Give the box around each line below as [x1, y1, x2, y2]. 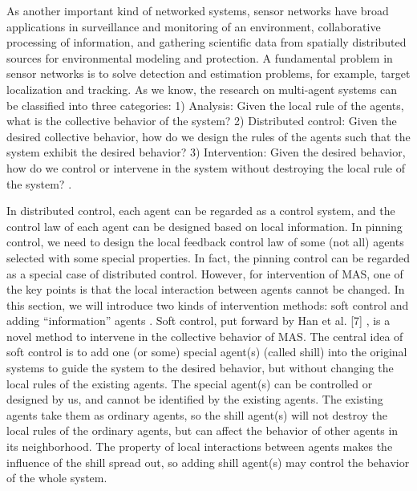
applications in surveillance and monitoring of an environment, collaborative [6, 18, 381, 34]
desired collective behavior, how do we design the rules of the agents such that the [6, 128, 411, 144]
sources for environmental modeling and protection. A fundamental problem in [6, 49, 393, 66]
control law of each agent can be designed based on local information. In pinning [6, 217, 403, 234]
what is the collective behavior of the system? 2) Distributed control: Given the [6, 112, 397, 129]
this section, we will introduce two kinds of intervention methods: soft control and [6, 296, 409, 313]
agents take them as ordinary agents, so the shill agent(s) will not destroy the [6, 406, 388, 423]
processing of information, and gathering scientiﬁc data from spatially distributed [6, 34, 407, 51]
